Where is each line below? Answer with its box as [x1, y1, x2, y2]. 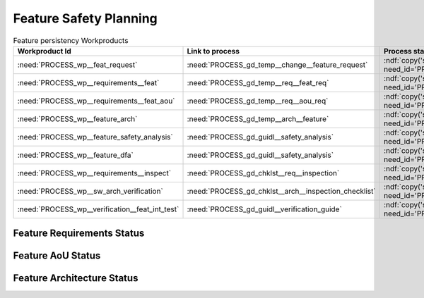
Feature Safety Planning [13, 11, 158, 26]
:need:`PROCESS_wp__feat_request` [17, 60, 138, 70]
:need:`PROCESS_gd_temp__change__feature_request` [187, 60, 368, 70]
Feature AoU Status [13, 250, 101, 262]
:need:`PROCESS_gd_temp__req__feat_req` [187, 77, 329, 87]
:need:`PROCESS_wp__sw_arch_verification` [17, 186, 164, 196]
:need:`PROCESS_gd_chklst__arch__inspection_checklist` [187, 186, 376, 196]
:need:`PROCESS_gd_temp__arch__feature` [187, 113, 329, 123]
